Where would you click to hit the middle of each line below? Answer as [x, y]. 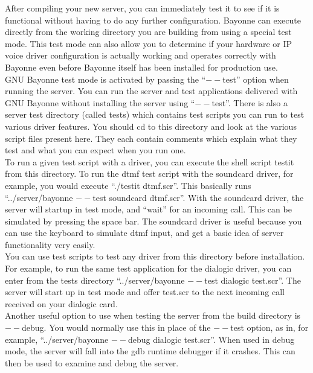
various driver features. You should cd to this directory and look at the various [151, 126]
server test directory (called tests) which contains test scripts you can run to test [155, 114]
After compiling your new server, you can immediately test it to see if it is [142, 8]
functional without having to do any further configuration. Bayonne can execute [153, 20]
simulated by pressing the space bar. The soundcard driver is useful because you [153, 221]
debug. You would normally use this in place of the [116, 327]
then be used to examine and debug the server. [92, 362]
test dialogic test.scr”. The [253, 280]
